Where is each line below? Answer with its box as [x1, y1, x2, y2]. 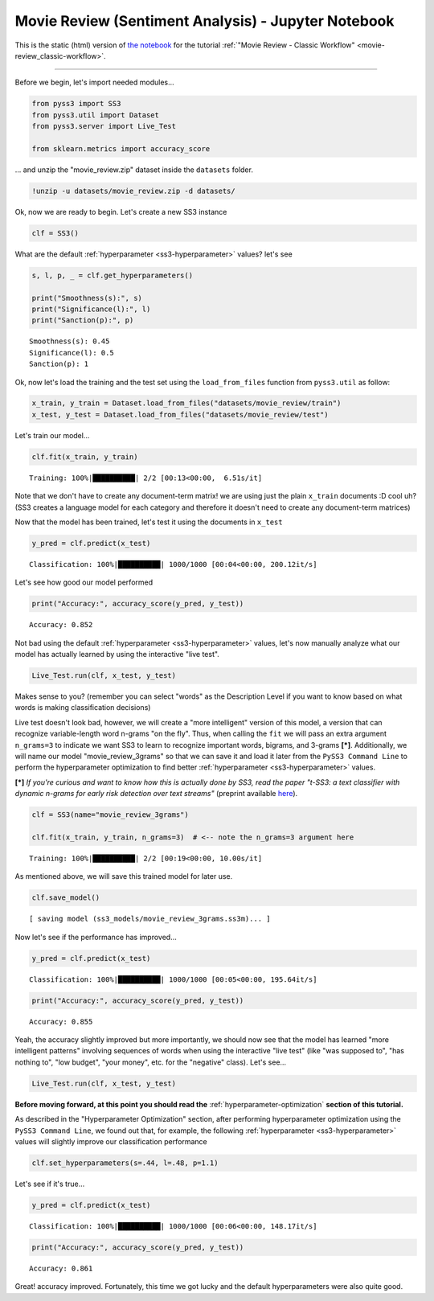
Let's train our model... [14, 430, 90, 440]
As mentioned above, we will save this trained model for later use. [14, 872, 233, 881]
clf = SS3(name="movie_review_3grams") [31, 811, 189, 819]
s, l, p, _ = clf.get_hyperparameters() [31, 270, 193, 280]
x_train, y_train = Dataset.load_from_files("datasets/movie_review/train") [31, 399, 342, 408]
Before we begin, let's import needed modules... [14, 77, 174, 88]
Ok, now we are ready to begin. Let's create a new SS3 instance [14, 207, 227, 216]
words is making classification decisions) [14, 703, 151, 712]
